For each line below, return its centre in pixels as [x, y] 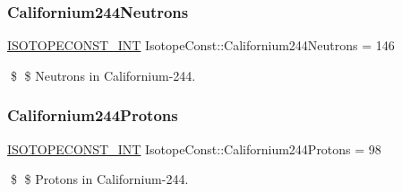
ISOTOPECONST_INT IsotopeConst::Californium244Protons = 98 [194, 148]
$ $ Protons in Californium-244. [99, 179]
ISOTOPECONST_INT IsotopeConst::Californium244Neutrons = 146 [201, 45]
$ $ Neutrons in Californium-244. [103, 75]
